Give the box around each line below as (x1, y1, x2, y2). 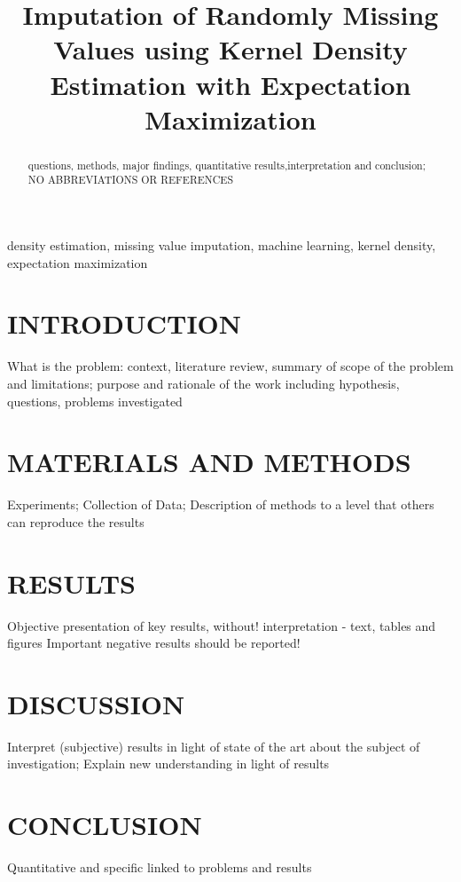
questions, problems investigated (7, 391, 183, 410)
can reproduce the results (7, 512, 145, 531)
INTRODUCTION (7, 305, 242, 342)
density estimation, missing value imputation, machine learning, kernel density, (7, 236, 436, 255)
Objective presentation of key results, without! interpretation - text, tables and (7, 616, 436, 634)
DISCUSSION (7, 685, 185, 721)
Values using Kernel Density (53, 31, 408, 67)
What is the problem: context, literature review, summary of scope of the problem (7, 357, 454, 375)
